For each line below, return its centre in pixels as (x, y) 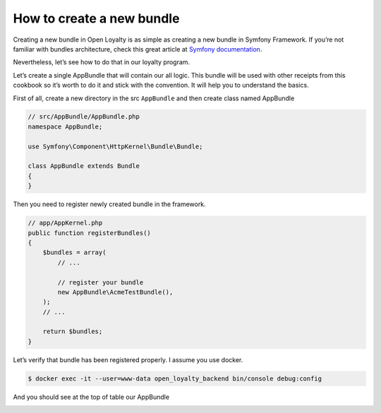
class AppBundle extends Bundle (84, 166)
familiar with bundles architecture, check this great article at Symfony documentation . (138, 49)
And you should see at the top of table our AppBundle (91, 397)
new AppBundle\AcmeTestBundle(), (115, 292)
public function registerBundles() (89, 233)
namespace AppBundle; (65, 126)
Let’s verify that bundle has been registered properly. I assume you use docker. (128, 359)
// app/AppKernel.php (65, 223)
